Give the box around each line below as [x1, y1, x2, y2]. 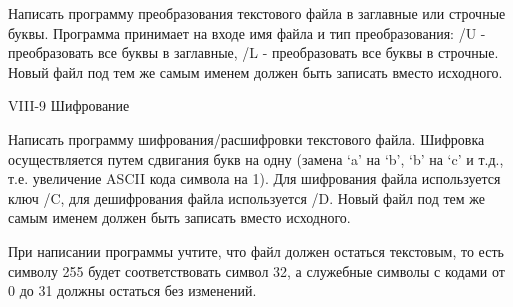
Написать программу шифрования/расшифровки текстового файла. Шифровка [8, 128, 485, 149]
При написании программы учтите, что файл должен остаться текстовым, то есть [8, 240, 504, 261]
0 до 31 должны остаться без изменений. [8, 280, 257, 301]
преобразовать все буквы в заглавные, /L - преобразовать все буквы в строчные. [8, 42, 499, 63]
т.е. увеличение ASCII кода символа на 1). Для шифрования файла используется [8, 168, 501, 189]
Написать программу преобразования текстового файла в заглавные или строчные [8, 3, 506, 23]
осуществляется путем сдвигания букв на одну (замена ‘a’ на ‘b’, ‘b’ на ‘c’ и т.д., [8, 148, 504, 169]
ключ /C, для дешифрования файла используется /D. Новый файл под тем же [8, 187, 485, 208]
